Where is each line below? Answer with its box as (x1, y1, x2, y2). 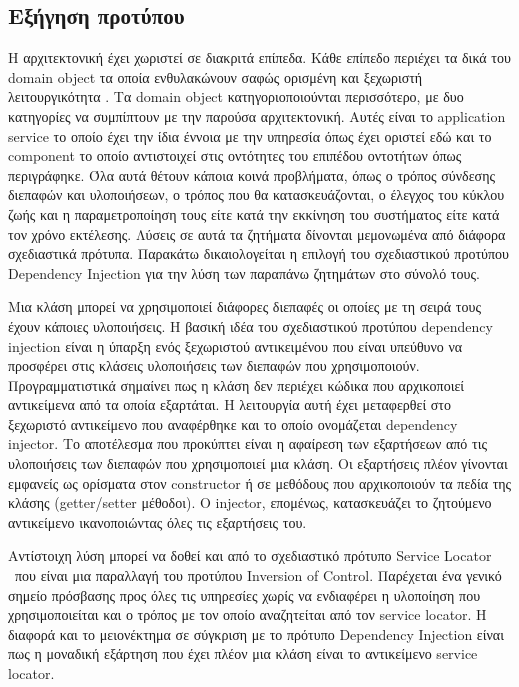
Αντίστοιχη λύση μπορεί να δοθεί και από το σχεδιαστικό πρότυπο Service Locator (8, 545, 492, 566)
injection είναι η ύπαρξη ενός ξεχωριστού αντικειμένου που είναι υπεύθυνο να (8, 335, 463, 356)
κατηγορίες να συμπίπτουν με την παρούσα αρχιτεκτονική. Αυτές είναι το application (8, 105, 506, 126)
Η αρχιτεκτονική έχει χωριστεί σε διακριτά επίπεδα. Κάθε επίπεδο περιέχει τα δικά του (8, 47, 511, 68)
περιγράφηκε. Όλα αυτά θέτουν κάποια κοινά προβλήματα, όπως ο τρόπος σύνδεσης (8, 164, 495, 185)
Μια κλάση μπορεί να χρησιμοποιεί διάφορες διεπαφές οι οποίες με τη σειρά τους (8, 296, 481, 317)
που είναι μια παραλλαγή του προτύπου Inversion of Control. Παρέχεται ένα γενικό (14, 565, 502, 586)
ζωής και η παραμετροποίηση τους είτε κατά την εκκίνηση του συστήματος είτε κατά (8, 203, 500, 224)
